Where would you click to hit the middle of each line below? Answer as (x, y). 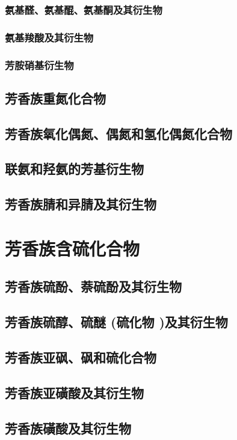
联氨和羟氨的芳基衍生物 (74, 169)
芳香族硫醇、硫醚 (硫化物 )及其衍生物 (116, 322)
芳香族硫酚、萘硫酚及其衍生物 (93, 286)
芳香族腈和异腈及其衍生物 (81, 204)
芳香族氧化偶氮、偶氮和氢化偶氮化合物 (118, 133)
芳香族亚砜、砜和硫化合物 (81, 357)
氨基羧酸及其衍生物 (49, 37)
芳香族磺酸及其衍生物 (68, 428)
